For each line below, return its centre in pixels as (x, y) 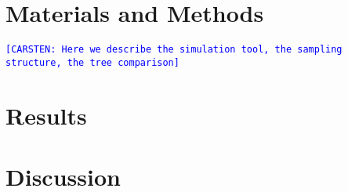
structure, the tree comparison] (92, 62)
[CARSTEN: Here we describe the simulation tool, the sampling (174, 50)
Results (46, 115)
